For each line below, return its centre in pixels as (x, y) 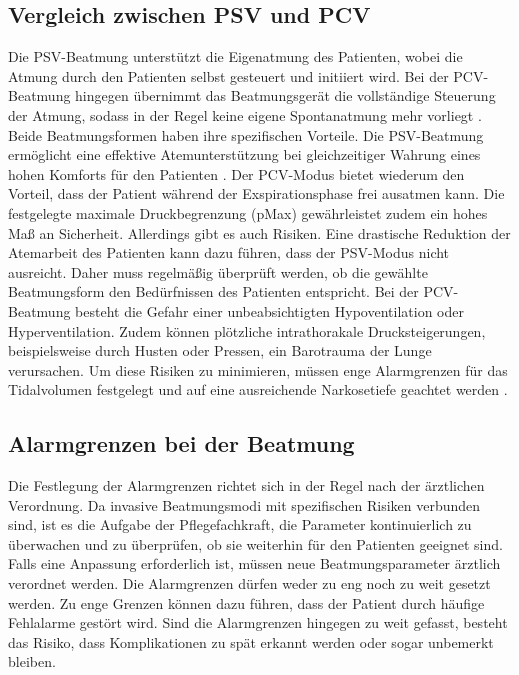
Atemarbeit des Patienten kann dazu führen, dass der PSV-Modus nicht (229, 252)
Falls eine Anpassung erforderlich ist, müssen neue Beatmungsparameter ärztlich (254, 563)
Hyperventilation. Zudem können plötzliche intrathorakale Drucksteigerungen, (247, 330)
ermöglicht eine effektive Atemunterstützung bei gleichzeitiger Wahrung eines (244, 154)
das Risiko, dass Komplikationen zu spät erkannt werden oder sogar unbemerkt (251, 641)
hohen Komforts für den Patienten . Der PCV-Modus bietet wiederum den (236, 173)
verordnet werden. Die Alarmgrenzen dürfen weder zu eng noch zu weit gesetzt (249, 583)
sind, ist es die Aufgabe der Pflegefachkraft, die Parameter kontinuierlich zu (240, 524)
